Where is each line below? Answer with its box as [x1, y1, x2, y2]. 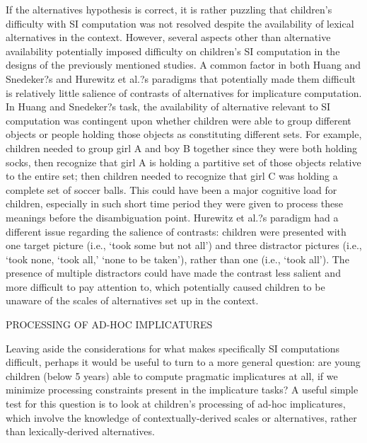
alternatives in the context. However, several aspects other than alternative [6, 30, 331, 45]
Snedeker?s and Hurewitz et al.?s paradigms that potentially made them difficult [6, 71, 356, 86]
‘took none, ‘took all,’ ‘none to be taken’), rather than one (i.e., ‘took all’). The [6, 251, 349, 266]
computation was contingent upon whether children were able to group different [6, 113, 351, 127]
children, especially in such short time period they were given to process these [6, 196, 344, 211]
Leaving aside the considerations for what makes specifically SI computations [6, 340, 340, 355]
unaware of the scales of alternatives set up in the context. [6, 293, 259, 308]
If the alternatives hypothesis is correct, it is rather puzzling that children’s [6, 2, 332, 16]
